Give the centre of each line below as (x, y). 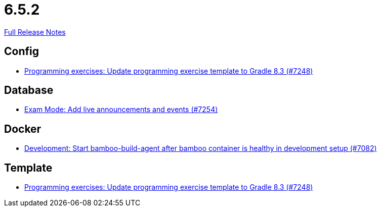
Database (29, 90)
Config (22, 51)
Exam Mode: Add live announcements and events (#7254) (121, 110)
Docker (23, 129)
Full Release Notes (35, 32)
